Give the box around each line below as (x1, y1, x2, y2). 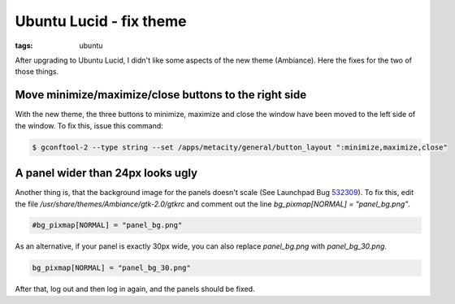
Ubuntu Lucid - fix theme (15, 12, 187, 30)
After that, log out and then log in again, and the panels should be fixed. (15, 284, 255, 294)
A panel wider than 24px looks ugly (15, 167, 198, 180)
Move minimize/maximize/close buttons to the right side (15, 88, 307, 102)
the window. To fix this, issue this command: (15, 120, 164, 130)
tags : (15, 41, 33, 50)
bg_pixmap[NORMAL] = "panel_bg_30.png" (32, 263, 191, 272)
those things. (15, 67, 59, 76)
